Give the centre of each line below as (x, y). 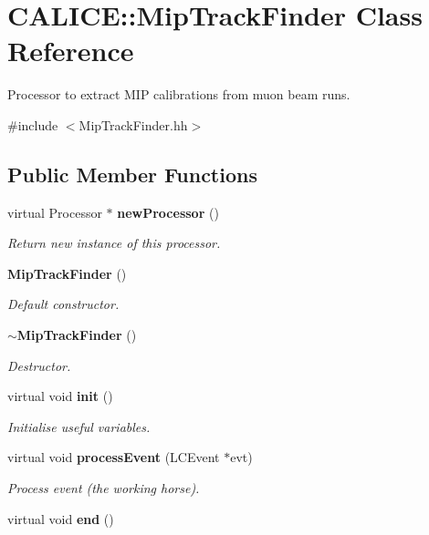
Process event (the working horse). (104, 488)
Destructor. (39, 365)
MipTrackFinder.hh (133, 124)
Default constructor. (63, 304)
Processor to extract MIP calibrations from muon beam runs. (179, 94)
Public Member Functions (132, 174)
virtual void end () (61, 518)
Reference (71, 51)
